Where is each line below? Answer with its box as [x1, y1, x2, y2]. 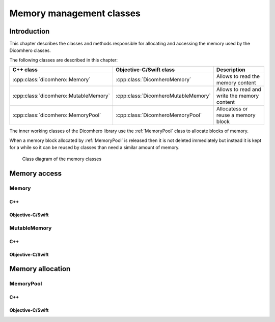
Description [216, 66, 245, 73]
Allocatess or [216, 105, 248, 112]
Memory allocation [9, 265, 71, 273]
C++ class [12, 66, 38, 73]
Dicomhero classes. [9, 47, 51, 53]
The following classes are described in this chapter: [9, 56, 118, 63]
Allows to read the [216, 73, 260, 80]
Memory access [9, 169, 62, 178]
